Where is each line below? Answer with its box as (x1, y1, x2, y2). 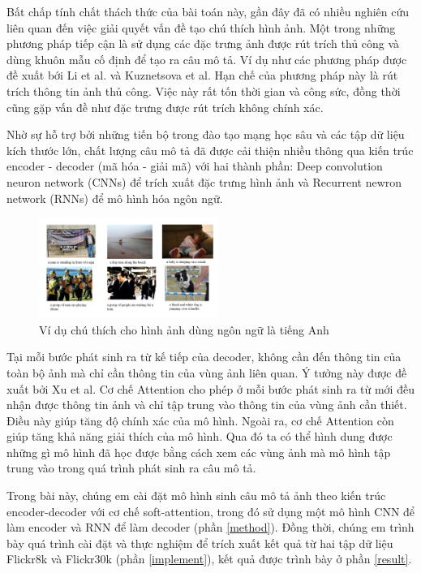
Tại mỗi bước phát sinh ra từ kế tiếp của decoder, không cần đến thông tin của (6, 348, 402, 365)
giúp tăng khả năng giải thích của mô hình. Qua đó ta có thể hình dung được (6, 428, 393, 445)
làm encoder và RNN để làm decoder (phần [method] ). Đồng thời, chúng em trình (6, 519, 415, 536)
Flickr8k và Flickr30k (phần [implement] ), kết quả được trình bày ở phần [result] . (6, 550, 412, 567)
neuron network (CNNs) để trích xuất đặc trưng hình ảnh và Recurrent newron (6, 173, 402, 190)
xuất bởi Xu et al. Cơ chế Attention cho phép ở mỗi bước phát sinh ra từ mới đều (6, 380, 415, 397)
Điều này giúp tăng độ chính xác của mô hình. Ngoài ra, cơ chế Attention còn (6, 411, 394, 429)
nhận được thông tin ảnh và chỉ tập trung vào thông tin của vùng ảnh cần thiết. (6, 396, 407, 413)
